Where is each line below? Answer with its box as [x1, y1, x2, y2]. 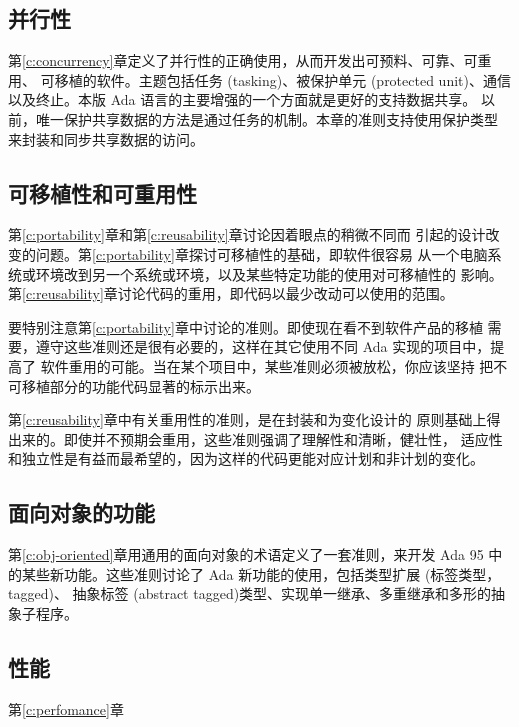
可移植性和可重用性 [8, 177, 197, 208]
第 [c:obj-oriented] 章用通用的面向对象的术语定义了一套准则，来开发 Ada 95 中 [8, 544, 503, 565]
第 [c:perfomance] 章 [8, 698, 124, 719]
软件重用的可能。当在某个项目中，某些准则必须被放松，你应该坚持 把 [40, 355, 494, 376]
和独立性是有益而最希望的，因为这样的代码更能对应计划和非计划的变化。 [8, 448, 484, 469]
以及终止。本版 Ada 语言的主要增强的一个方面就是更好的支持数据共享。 [8, 89, 477, 110]
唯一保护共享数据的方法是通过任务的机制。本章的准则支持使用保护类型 [35, 108, 498, 129]
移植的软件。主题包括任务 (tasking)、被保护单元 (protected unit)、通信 [54, 69, 511, 90]
